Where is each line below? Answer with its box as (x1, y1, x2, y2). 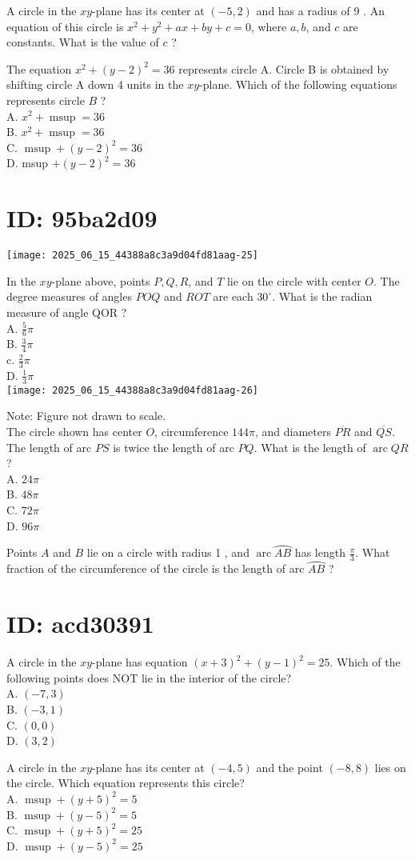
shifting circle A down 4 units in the (6, 76, 184, 93)
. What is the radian (272, 288, 373, 305)
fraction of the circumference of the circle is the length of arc (6, 560, 305, 577)
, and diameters (255, 423, 332, 440)
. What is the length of (253, 438, 366, 455)
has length (294, 544, 345, 561)
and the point (256, 758, 323, 775)
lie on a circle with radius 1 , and (86, 544, 249, 561)
